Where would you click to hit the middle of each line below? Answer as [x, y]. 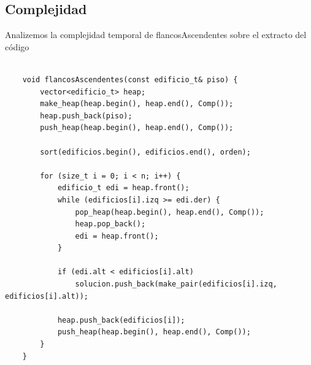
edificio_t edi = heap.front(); [123, 188]
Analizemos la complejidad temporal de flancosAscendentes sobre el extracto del [156, 35]
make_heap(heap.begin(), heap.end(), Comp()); [137, 104]
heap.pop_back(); [110, 224]
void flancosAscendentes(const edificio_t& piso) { [130, 79]
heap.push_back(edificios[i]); [121, 320]
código [17, 46]
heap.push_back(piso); [86, 116]
